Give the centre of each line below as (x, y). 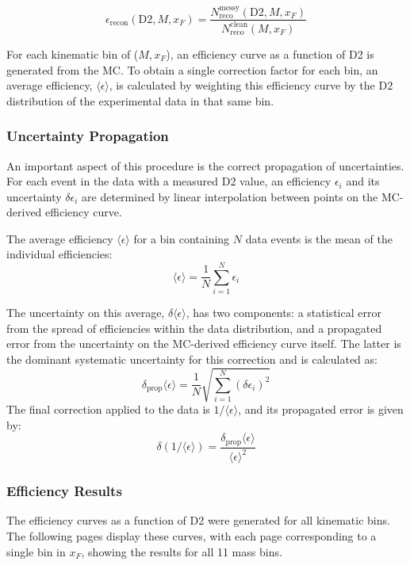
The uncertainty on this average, (86, 313)
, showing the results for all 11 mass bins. (182, 551)
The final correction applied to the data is (108, 409)
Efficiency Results (64, 491)
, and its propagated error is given (321, 409)
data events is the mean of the (319, 238)
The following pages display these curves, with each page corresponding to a (192, 535)
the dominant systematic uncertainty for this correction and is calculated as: (192, 359)
